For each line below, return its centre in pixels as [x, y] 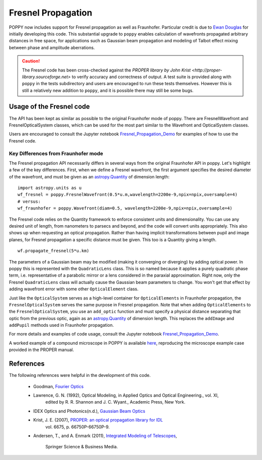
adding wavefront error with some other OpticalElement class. [74, 289]
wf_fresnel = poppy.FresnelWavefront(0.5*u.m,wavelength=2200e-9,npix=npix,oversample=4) [128, 195]
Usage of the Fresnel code [49, 107]
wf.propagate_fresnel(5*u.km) [54, 251]
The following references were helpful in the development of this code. [80, 375]
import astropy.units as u [50, 188]
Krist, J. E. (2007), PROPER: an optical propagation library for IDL [98, 420]
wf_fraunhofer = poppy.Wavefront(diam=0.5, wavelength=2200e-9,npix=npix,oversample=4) [125, 208]
